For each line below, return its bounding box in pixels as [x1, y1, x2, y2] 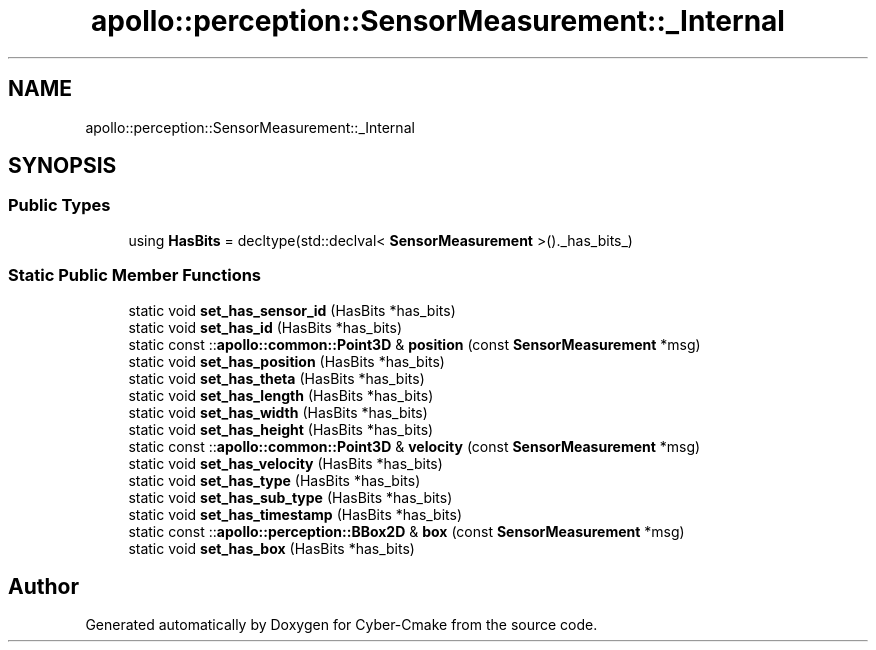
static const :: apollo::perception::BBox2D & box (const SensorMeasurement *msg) [128, 522, 685, 540]
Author [8, 573, 79, 599]
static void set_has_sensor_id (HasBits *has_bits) [128, 301, 456, 319]
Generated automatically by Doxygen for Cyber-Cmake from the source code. [85, 616, 598, 634]
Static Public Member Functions [8, 265, 262, 286]
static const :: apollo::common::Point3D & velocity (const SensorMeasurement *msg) [128, 437, 701, 455]
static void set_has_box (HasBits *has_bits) [128, 539, 415, 557]
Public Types [8, 195, 111, 216]
